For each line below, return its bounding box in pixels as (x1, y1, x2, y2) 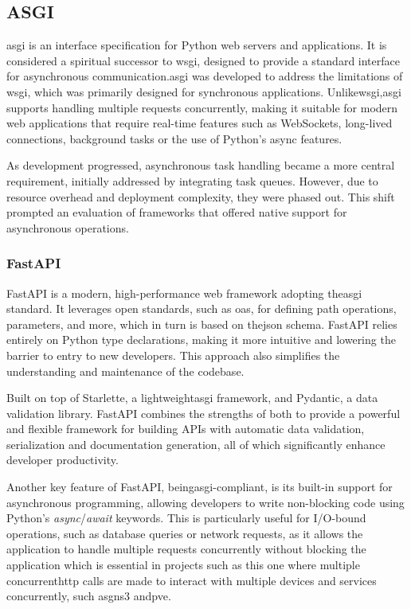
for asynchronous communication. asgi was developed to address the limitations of (6, 68, 403, 84)
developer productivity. (6, 451, 119, 468)
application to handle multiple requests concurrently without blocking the (6, 541, 366, 557)
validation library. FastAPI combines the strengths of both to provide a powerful (6, 404, 401, 421)
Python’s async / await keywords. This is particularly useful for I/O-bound (6, 509, 366, 526)
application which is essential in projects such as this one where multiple (6, 556, 360, 573)
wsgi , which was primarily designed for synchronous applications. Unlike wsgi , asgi (6, 83, 401, 100)
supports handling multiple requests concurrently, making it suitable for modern (6, 99, 398, 115)
